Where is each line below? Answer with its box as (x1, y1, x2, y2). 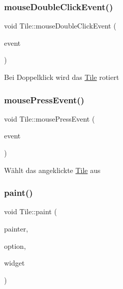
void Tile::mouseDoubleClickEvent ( (4, 20, 116, 31)
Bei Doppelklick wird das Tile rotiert (4, 72, 119, 82)
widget (4, 257, 25, 268)
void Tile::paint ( (4, 206, 57, 217)
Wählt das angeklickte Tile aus (4, 164, 101, 175)
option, (4, 240, 26, 251)
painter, (4, 223, 28, 234)
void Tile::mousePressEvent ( (4, 113, 95, 124)
